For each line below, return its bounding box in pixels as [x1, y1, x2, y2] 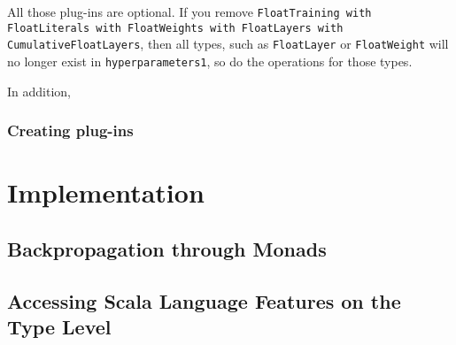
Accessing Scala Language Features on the [7, 287, 401, 314]
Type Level [7, 313, 112, 340]
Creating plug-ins [7, 119, 134, 142]
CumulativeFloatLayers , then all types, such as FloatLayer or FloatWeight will [7, 34, 449, 53]
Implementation [7, 174, 205, 211]
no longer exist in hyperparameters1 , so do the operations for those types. [7, 51, 413, 70]
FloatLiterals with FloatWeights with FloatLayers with [7, 21, 344, 34]
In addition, [7, 81, 71, 100]
